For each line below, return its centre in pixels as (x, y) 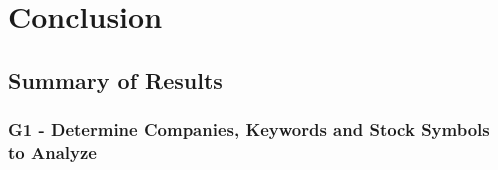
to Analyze (52, 152)
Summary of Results (115, 79)
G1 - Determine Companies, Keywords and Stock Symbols (249, 129)
